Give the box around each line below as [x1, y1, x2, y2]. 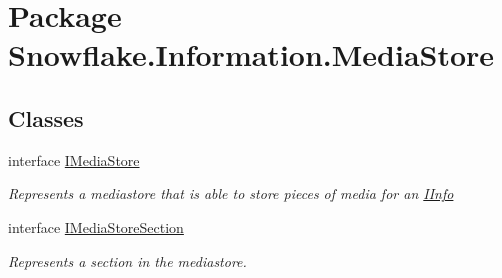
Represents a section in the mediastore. [8, 250, 247, 271]
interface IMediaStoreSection [8, 216, 184, 237]
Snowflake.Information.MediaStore [8, 34, 495, 75]
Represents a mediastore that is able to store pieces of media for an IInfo [8, 183, 454, 204]
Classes [8, 102, 84, 133]
